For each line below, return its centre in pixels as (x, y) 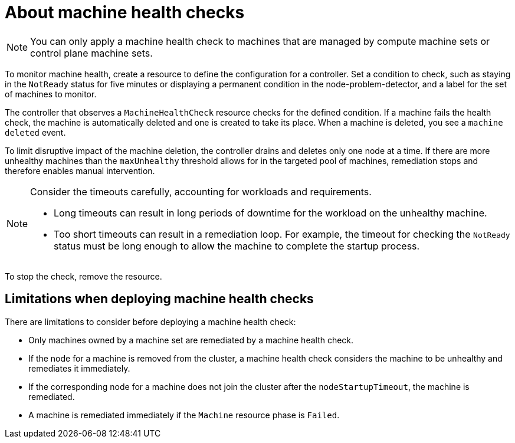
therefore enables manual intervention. (80, 170)
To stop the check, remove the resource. (83, 276)
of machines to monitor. (51, 94)
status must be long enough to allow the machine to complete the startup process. (237, 246)
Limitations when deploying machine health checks (159, 299)
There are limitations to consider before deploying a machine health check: (150, 321)
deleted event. (35, 132)
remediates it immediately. (79, 368)
